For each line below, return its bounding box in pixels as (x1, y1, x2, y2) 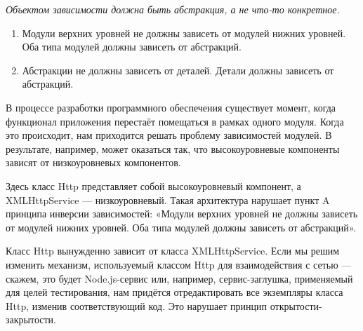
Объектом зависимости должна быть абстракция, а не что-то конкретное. (6, 2, 340, 16)
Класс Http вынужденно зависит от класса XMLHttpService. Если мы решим (6, 243, 340, 258)
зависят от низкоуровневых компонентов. (6, 155, 181, 170)
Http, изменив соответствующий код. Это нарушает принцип (6, 298, 268, 313)
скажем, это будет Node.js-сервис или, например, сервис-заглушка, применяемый (6, 271, 353, 285)
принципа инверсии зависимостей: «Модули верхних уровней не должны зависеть (6, 206, 358, 221)
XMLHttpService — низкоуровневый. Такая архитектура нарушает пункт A (6, 192, 330, 207)
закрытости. (6, 312, 56, 327)
